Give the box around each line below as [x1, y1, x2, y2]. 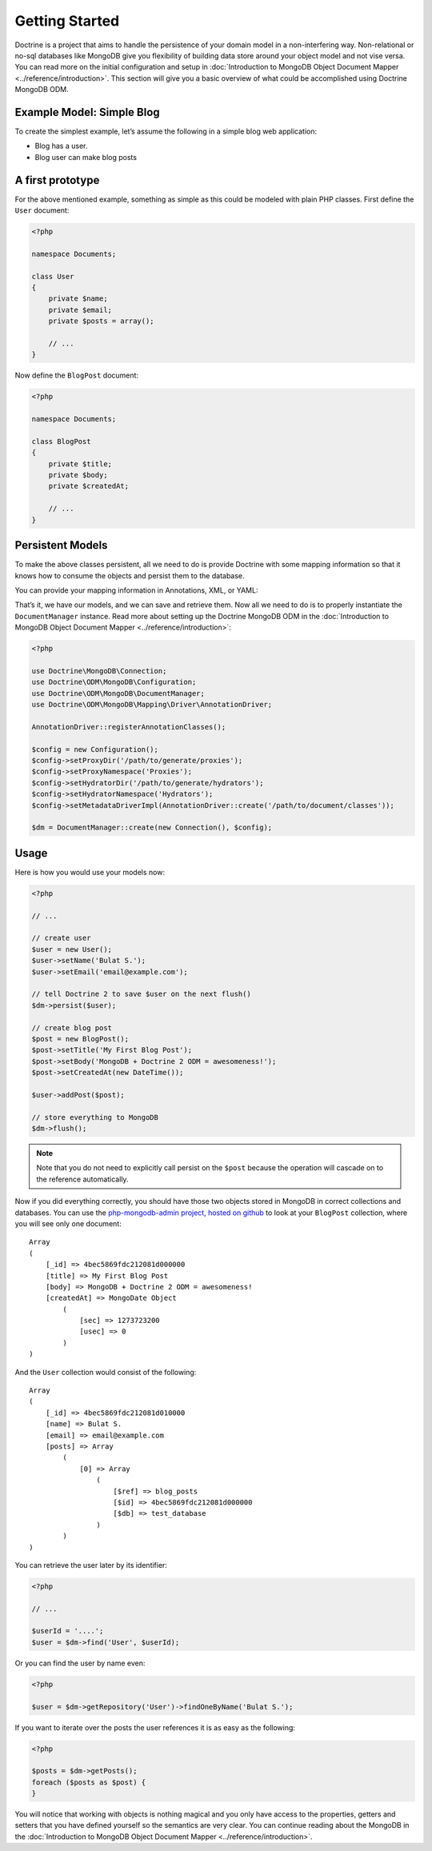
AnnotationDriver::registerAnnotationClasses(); [31, 722, 226, 731]
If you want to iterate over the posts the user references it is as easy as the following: [14, 1722, 296, 1732]
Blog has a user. [34, 141, 88, 151]
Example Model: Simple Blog [14, 105, 160, 119]
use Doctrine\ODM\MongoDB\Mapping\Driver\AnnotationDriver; [31, 700, 273, 710]
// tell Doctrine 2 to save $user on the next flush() [31, 989, 251, 999]
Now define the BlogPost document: [14, 370, 139, 380]
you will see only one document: [14, 1218, 122, 1228]
